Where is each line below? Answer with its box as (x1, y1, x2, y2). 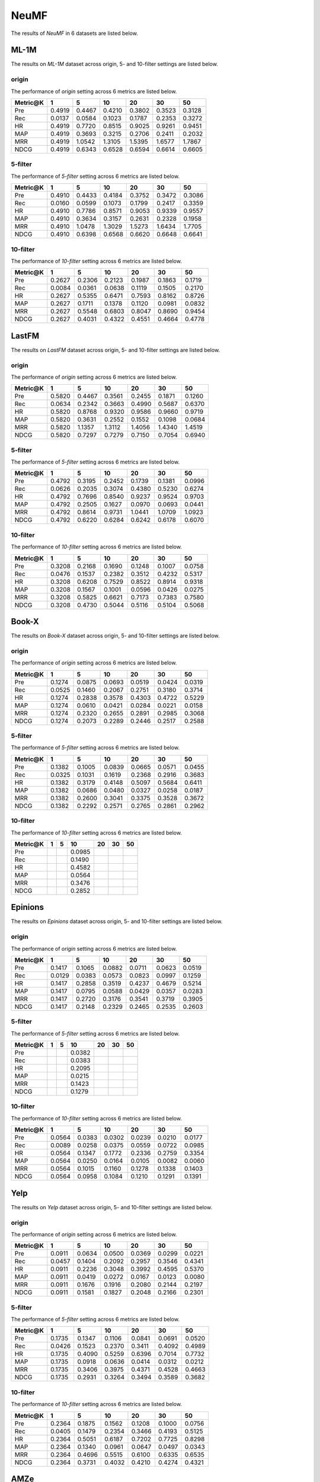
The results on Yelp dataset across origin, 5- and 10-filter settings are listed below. (11, 1203, 213, 1210)
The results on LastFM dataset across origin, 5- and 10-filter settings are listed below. (11, 346, 220, 353)
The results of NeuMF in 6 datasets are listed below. (11, 30, 139, 37)
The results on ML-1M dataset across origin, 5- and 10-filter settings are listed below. (11, 60, 219, 68)
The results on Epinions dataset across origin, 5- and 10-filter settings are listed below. (11, 918, 223, 925)
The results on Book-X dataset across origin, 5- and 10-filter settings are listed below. (11, 632, 220, 640)
